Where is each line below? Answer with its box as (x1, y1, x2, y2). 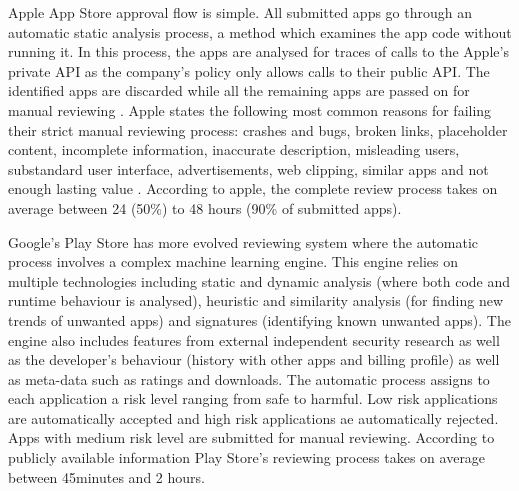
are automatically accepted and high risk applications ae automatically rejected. (8, 407, 499, 428)
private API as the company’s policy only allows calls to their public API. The (8, 60, 490, 81)
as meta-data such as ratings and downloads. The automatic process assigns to (8, 368, 490, 389)
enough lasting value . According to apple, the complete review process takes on (8, 178, 498, 199)
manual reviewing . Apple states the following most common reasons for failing (8, 99, 492, 120)
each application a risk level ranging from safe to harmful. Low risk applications (8, 388, 498, 409)
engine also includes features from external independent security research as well (8, 329, 500, 350)
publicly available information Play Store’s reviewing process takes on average (8, 447, 486, 468)
